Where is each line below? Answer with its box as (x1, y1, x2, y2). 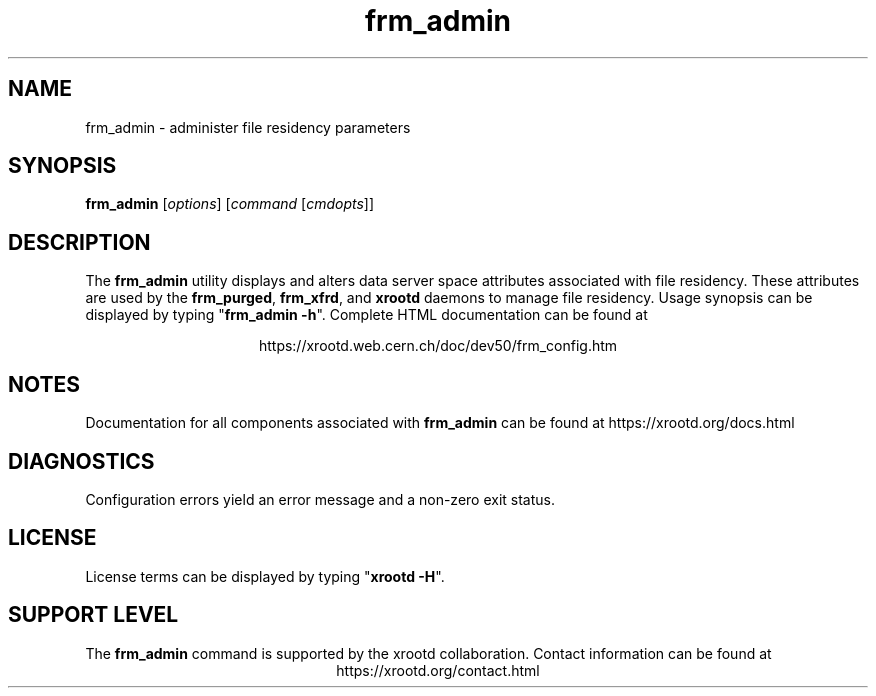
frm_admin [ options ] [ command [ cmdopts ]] (85, 195, 375, 213)
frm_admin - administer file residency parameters (85, 118, 411, 136)
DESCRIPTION (8, 229, 151, 255)
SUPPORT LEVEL (8, 602, 179, 628)
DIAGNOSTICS (8, 448, 155, 474)
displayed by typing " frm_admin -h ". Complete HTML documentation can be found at (85, 306, 648, 324)
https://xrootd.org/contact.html (336, 661, 540, 679)
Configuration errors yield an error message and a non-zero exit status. (85, 490, 555, 508)
